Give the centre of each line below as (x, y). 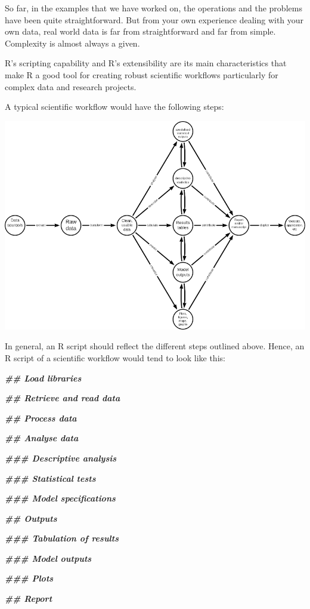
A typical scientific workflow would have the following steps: (114, 107)
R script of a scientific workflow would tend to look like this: (115, 357)
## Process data (41, 418)
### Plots (29, 578)
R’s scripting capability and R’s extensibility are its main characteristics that (146, 63)
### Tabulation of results (62, 538)
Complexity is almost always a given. (72, 43)
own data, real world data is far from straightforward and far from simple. (140, 31)
